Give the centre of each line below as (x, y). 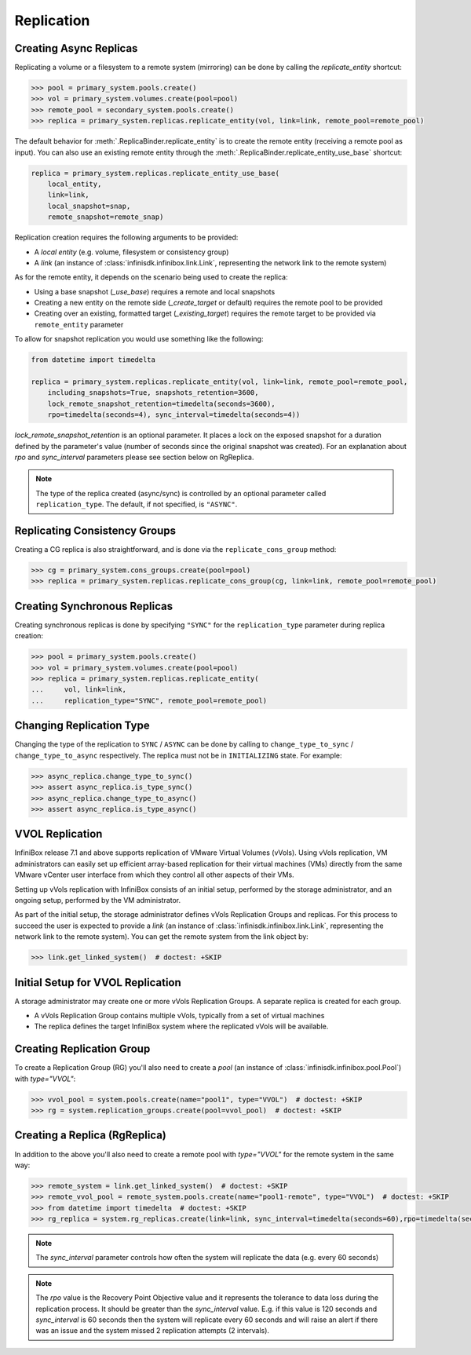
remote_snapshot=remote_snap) (106, 217)
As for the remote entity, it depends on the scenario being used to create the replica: (151, 277)
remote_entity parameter (79, 324)
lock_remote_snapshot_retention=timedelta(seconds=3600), (161, 404)
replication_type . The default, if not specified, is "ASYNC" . (137, 504)
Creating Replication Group (82, 1049)
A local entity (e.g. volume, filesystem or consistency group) (131, 252)
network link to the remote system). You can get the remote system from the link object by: (162, 937)
